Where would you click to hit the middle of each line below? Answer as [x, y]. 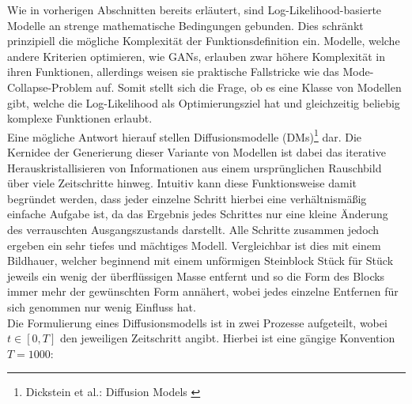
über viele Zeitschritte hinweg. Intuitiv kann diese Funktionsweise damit [182, 183]
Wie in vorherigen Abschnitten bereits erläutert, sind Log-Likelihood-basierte [195, 9]
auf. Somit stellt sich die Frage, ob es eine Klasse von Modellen [249, 87]
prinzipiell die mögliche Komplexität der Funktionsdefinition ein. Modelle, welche [204, 41]
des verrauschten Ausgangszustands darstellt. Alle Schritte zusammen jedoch [193, 229]
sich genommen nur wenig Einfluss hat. [102, 306]
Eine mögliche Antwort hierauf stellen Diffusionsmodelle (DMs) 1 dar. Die [185, 135]
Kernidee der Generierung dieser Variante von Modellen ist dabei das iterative [197, 152]
